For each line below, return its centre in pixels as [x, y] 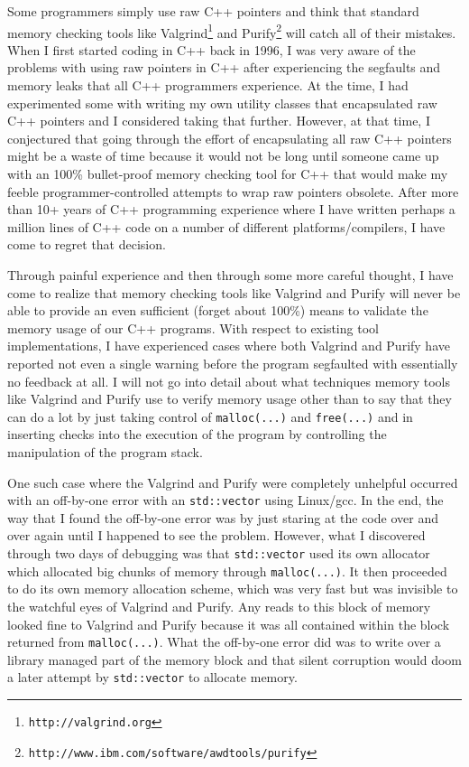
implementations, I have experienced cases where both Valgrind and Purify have [229, 346]
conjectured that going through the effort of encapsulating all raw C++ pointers [230, 138]
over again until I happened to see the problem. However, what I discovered [216, 535]
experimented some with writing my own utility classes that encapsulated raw [222, 103]
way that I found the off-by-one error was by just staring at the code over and [223, 517]
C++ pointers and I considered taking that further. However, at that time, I [219, 121]
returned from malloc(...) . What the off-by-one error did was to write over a [224, 642]
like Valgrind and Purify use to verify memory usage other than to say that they [230, 399]
